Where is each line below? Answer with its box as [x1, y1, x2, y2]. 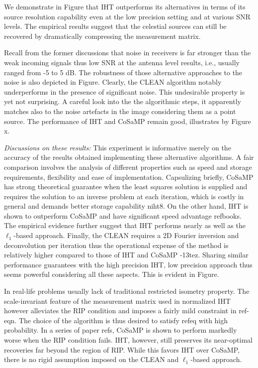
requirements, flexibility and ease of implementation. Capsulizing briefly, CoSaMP [4, 171, 254, 182]
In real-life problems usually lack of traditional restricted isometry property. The [4, 286, 250, 296]
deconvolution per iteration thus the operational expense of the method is [4, 240, 229, 250]
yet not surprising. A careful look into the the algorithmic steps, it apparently [4, 96, 241, 107]
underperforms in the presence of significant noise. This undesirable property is [4, 86, 245, 97]
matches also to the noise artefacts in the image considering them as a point [4, 106, 236, 116]
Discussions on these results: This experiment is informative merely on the [4, 142, 231, 152]
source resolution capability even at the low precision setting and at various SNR [4, 11, 251, 21]
